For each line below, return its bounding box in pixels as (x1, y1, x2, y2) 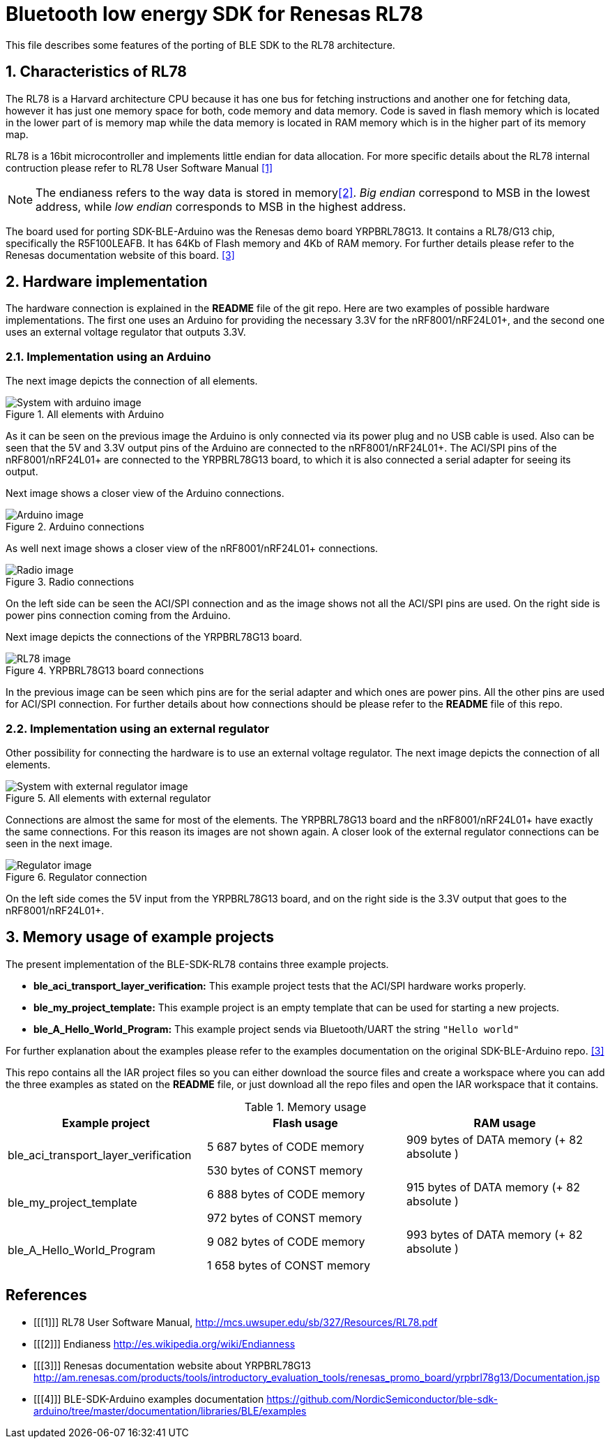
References (6, 1286, 87, 1304)
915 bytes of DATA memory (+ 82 (406, 1179, 580, 1194)
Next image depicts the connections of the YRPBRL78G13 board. (6, 631, 303, 643)
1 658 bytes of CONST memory (206, 1258, 371, 1272)
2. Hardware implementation (6, 273, 208, 291)
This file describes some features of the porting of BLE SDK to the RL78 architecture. (6, 38, 395, 51)
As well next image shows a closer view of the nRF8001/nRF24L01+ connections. (6, 542, 379, 555)
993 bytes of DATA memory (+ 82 (406, 1227, 583, 1242)
